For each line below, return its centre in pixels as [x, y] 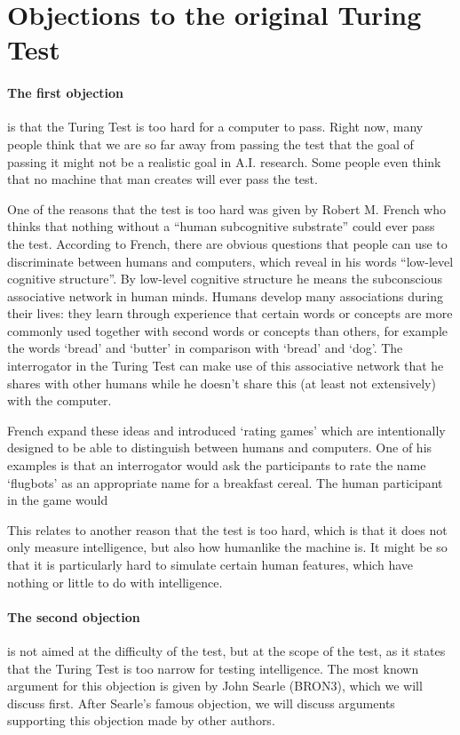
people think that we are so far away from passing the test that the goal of [210, 144]
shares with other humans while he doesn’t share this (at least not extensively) [222, 383]
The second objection [74, 616]
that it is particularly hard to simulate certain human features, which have [210, 565]
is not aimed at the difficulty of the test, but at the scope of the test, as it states [226, 651]
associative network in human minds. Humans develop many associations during [226, 296]
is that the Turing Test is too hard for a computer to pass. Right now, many [215, 127]
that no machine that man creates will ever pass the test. [163, 179]
